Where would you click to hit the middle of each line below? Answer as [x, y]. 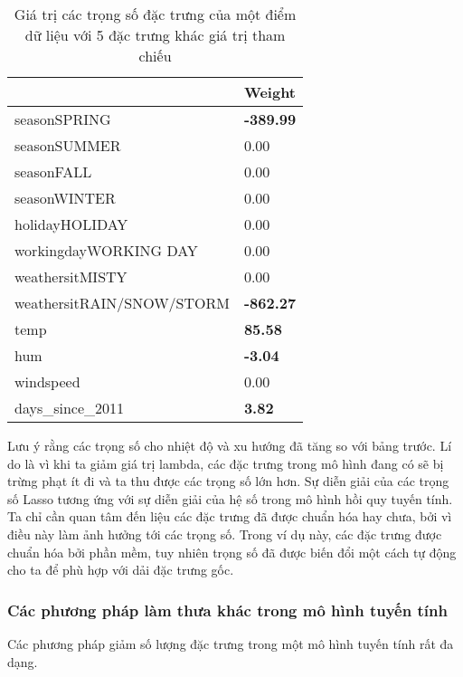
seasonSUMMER [68, 145]
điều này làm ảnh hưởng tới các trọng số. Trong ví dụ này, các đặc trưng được [225, 534]
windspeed [47, 381]
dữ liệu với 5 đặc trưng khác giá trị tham [155, 35]
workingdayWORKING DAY [106, 250]
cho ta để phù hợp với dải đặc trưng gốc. [121, 570]
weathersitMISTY [71, 277]
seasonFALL [53, 172]
